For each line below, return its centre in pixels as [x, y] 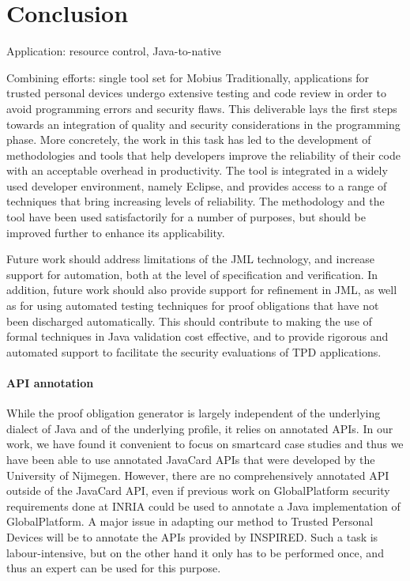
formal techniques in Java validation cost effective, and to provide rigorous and [197, 336]
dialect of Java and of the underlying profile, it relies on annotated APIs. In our [200, 428]
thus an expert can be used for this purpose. [114, 568]
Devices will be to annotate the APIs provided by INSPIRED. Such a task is [192, 536]
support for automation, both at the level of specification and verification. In [192, 274]
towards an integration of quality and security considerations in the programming [203, 124]
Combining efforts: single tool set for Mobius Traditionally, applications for [188, 77]
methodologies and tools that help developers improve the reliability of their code [203, 155]
